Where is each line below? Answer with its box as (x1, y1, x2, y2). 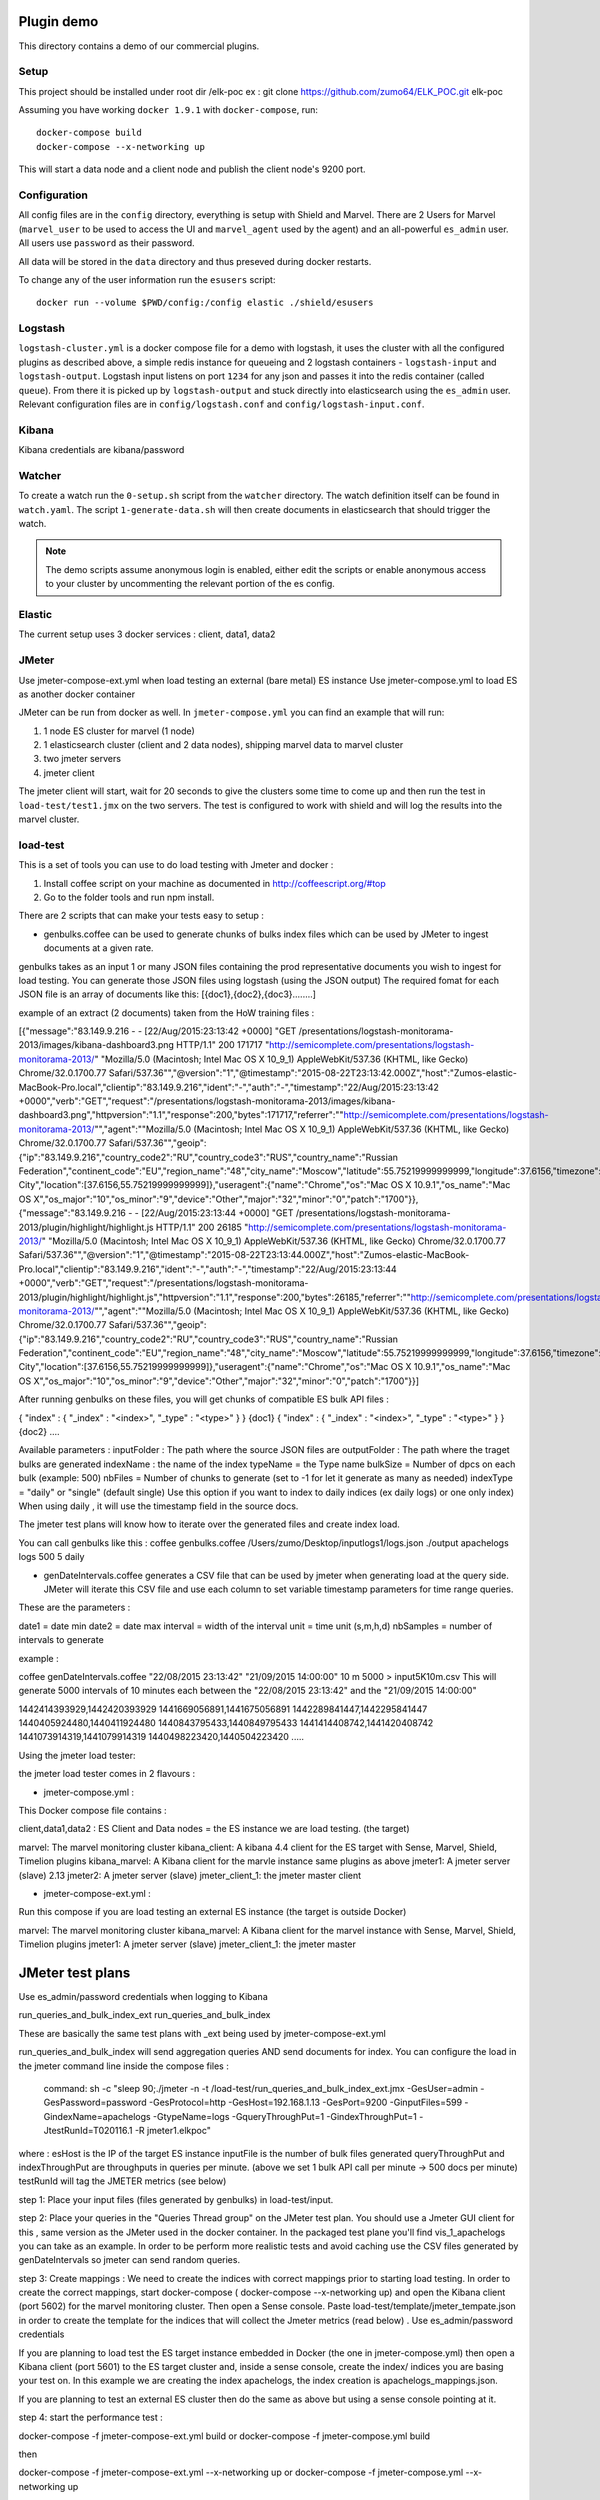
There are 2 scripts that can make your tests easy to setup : (18, 910, 264, 922)
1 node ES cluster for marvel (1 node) (43, 725, 195, 737)
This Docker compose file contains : (18, 1805, 167, 1817)
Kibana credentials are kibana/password (18, 444, 185, 456)
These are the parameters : (18, 1601, 131, 1614)
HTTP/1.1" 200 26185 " (155, 1221, 249, 1233)
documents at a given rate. (43, 942, 154, 954)
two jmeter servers (43, 753, 122, 765)
